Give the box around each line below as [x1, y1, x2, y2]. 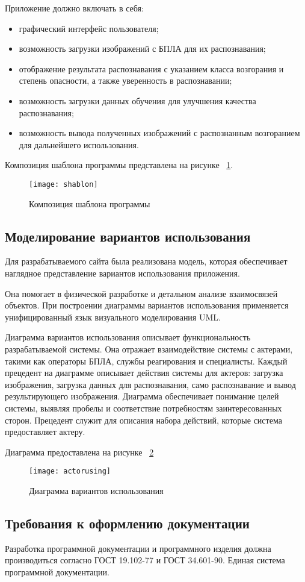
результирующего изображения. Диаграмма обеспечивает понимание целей [5, 390, 279, 402]
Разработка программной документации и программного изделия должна [5, 542, 271, 554]
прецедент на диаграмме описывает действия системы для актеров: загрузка [5, 366, 283, 379]
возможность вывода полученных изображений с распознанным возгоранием [19, 127, 300, 139]
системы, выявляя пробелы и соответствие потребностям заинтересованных [5, 401, 282, 414]
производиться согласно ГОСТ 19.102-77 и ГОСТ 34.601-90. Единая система [5, 554, 285, 566]
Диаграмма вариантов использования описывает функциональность [5, 331, 251, 343]
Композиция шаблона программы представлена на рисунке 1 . [5, 158, 233, 171]
